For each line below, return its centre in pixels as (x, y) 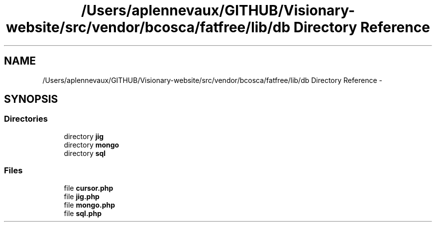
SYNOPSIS (31, 99)
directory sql (85, 153)
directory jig (84, 136)
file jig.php (82, 196)
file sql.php (83, 213)
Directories (26, 119)
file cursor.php (89, 188)
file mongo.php (90, 205)
